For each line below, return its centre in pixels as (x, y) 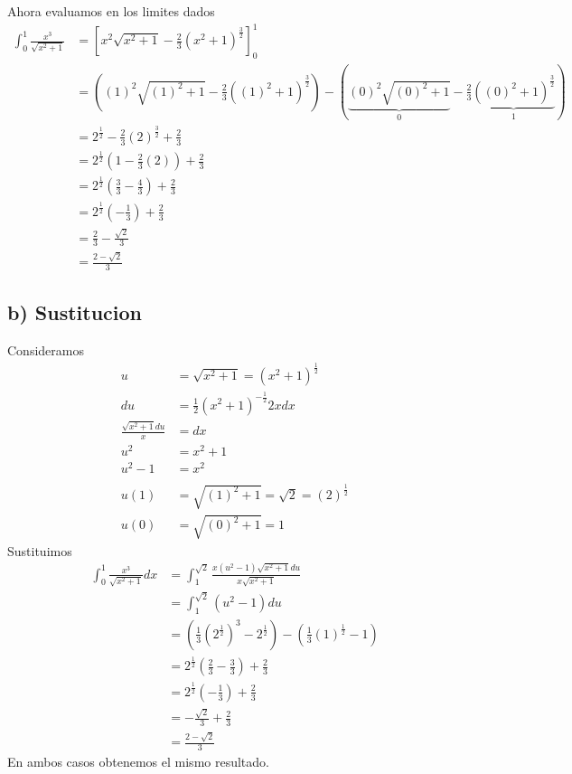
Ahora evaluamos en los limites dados (111, 11)
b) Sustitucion (75, 312)
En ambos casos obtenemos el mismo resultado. (138, 761)
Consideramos (46, 350)
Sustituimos (40, 550)
